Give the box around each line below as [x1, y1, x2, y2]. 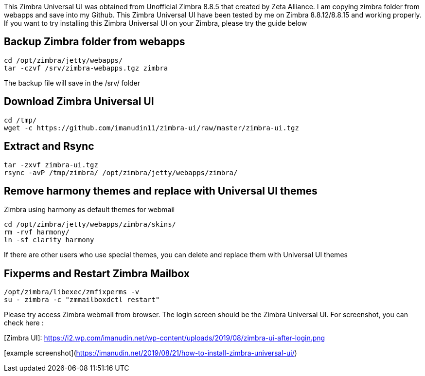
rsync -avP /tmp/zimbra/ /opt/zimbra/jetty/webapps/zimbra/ [4, 168, 238, 177]
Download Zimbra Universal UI [4, 95, 154, 108]
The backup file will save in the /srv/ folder [4, 78, 140, 87]
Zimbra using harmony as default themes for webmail [4, 205, 175, 214]
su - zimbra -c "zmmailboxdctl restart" [4, 296, 160, 304]
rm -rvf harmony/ [4, 228, 70, 236]
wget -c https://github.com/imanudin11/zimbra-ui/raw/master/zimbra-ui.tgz [4, 124, 299, 132]
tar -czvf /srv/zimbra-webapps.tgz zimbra [4, 64, 168, 72]
